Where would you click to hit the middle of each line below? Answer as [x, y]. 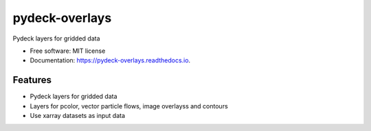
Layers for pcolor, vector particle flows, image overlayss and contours [129, 106]
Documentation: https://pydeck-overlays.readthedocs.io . [110, 60]
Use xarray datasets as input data [78, 116]
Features [32, 80]
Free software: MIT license [68, 51]
